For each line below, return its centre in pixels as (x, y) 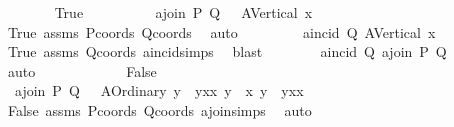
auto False (82, 70)
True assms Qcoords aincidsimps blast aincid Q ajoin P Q (227, 51)
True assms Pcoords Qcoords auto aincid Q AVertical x (221, 31)
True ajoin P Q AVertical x (183, 12)
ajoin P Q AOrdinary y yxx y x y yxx (159, 90)
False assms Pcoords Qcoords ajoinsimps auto (159, 109)
